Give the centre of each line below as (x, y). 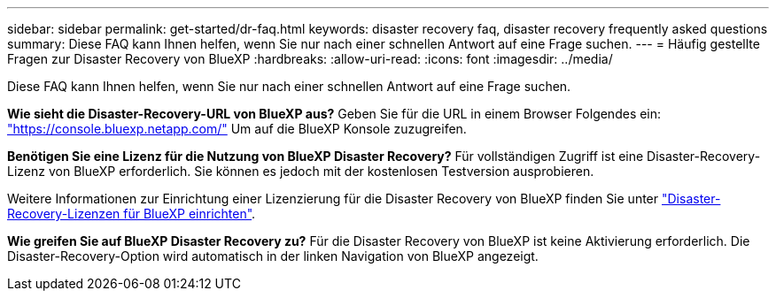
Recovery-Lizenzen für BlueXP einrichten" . (132, 214)
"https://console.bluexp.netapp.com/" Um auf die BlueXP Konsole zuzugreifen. (237, 129)
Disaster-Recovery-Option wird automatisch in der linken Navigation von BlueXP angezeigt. (273, 256)
